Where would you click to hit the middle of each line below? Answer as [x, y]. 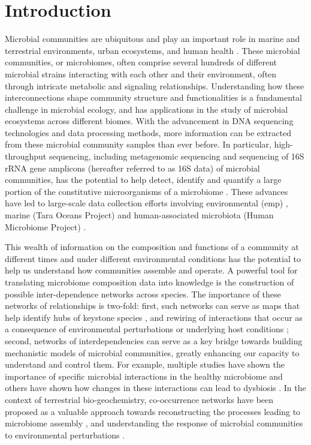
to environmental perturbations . [65, 435]
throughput [26, 156]
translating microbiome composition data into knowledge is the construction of [150, 282]
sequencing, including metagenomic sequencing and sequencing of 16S [176, 156]
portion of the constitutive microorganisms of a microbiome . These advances [147, 191]
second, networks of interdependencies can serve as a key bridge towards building [154, 340]
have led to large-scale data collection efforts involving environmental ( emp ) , [147, 203]
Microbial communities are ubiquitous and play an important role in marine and [153, 39]
